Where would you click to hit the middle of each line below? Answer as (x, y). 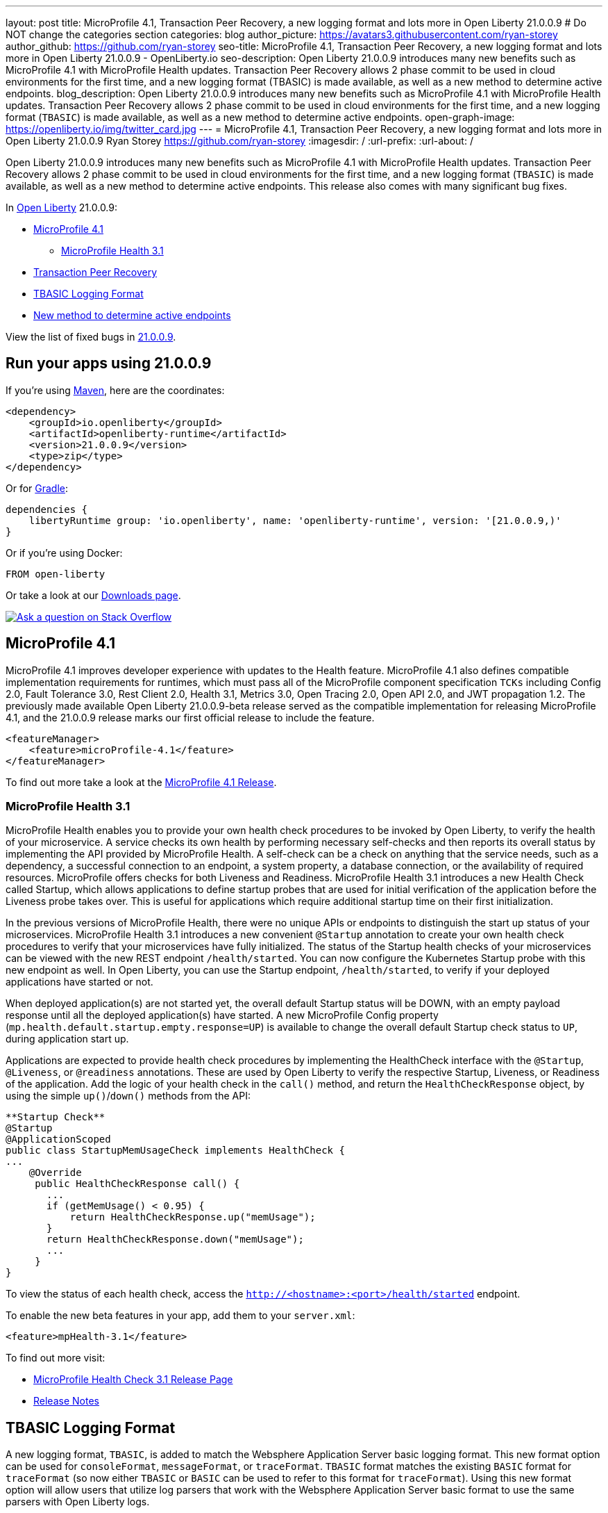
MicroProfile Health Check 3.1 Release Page (133, 1380)
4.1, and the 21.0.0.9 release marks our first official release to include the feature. (190, 717)
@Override (55, 1173)
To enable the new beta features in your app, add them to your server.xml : (180, 1316)
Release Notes (66, 1401)
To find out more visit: (56, 1358)
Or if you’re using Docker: (64, 553)
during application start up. (67, 1039)
